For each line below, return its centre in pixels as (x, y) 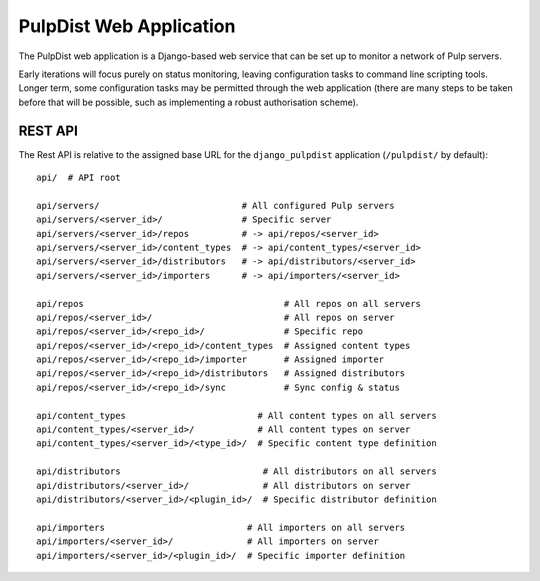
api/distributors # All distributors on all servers (236, 471)
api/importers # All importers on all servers (221, 527)
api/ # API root (78, 178)
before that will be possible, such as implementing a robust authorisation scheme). (188, 102)
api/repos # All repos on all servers (229, 303)
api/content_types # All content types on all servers (236, 415)
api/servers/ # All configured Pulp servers (215, 205)
